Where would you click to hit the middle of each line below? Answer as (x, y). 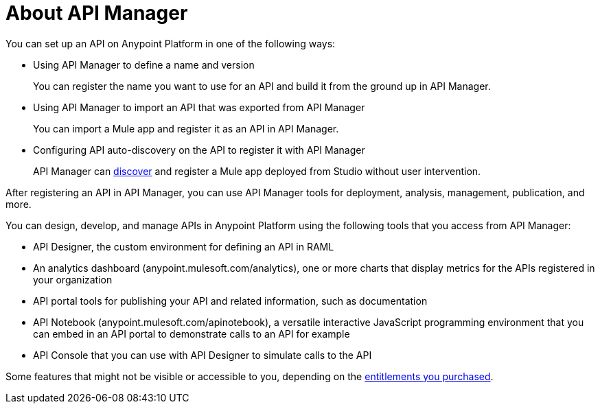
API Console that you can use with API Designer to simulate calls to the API (203, 355)
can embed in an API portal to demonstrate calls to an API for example (192, 334)
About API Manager (97, 13)
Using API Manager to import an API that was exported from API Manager (199, 107)
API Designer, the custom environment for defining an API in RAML (184, 246)
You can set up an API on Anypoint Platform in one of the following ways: (171, 43)
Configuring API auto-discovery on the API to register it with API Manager (199, 150)
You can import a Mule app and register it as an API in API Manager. (186, 128)
